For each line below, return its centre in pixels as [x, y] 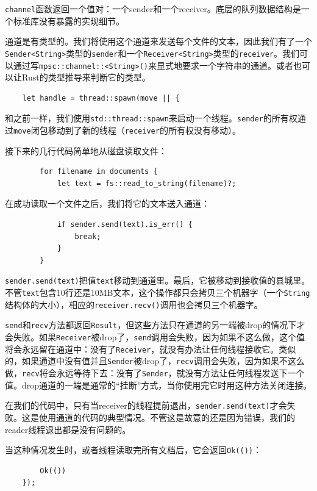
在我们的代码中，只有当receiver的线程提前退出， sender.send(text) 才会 [146, 405]
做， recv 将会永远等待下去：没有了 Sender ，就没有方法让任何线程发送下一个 [155, 373]
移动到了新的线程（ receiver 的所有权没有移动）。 [144, 130]
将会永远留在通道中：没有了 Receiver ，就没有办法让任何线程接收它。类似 [151, 349]
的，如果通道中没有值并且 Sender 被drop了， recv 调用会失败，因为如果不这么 [155, 361]
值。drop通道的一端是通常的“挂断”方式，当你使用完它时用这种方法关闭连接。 [158, 385]
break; [88, 236]
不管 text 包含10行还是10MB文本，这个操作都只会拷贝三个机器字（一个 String [158, 292]
